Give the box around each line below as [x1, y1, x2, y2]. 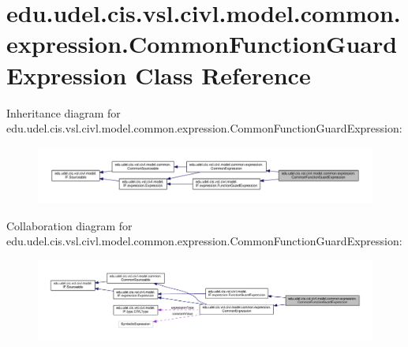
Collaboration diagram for [6, 217, 133, 233]
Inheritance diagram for [6, 104, 121, 121]
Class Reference [135, 58, 311, 91]
